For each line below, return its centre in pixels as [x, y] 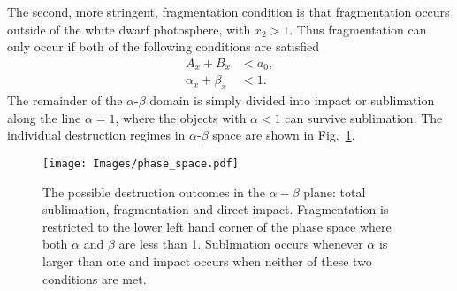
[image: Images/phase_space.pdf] [141, 163]
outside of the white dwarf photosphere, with [129, 29]
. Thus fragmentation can [358, 29]
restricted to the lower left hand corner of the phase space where [217, 226]
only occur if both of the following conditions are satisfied [164, 46]
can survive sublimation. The [364, 117]
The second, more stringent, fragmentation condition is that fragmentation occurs [228, 11]
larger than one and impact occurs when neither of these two [207, 260]
